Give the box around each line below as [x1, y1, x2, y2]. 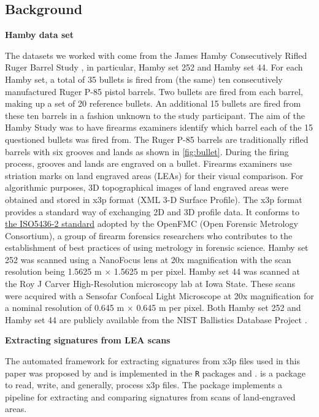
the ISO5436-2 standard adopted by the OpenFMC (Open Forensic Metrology [5, 217, 298, 230]
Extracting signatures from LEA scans [5, 334, 171, 346]
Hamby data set [5, 28, 74, 41]
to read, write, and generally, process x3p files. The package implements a [5, 378, 282, 391]
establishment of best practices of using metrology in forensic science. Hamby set [5, 241, 309, 254]
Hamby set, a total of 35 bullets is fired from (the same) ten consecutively [5, 72, 283, 85]
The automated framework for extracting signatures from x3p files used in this [5, 354, 300, 367]
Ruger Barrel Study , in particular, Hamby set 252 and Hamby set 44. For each [5, 61, 303, 74]
